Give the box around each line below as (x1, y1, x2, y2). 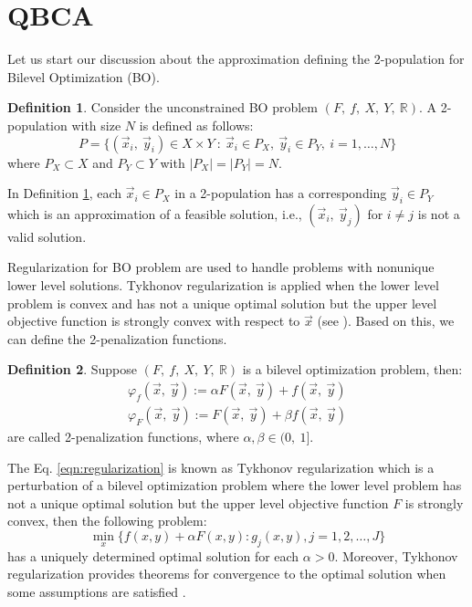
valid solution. (7, 226, 87, 246)
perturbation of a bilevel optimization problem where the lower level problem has (7, 476, 462, 495)
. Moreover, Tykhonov (334, 546, 458, 565)
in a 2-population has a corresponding (174, 183, 387, 203)
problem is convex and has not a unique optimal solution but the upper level (7, 293, 437, 312)
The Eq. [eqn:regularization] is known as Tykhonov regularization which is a (7, 457, 435, 476)
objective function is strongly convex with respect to (7, 311, 300, 330)
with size (71, 115, 121, 134)
